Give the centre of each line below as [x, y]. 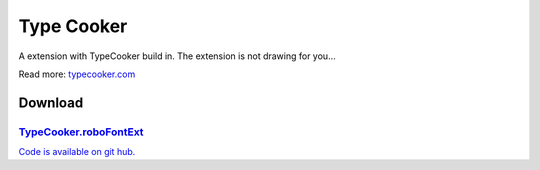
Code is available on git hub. [77, 152]
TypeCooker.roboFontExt [81, 132]
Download [51, 102]
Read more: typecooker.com [77, 74]
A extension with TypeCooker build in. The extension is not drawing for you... [177, 56]
